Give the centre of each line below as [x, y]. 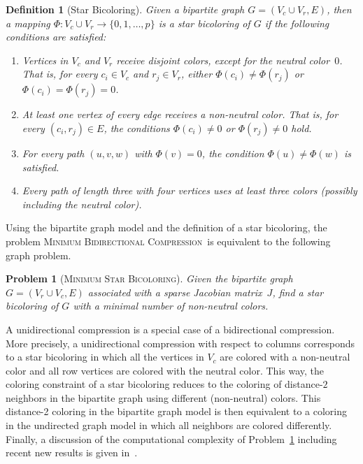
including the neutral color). [82, 204]
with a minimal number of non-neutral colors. [171, 306]
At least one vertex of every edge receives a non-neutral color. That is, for [180, 114]
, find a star [298, 292]
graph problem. [38, 255]
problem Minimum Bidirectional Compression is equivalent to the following [168, 241]
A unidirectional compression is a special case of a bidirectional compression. [170, 329]
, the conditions [137, 128]
